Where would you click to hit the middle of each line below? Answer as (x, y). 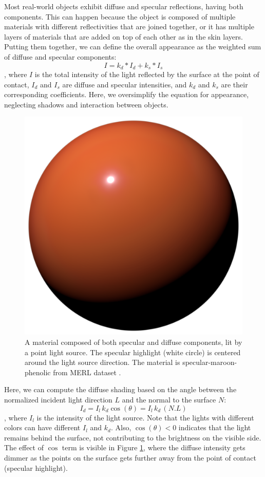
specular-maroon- (210, 362)
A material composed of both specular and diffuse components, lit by (134, 342)
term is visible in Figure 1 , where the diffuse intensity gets (154, 447)
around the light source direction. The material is (102, 362)
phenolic (38, 372)
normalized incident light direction (58, 399)
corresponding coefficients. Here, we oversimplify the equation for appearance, (127, 94)
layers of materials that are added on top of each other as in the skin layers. (124, 36)
